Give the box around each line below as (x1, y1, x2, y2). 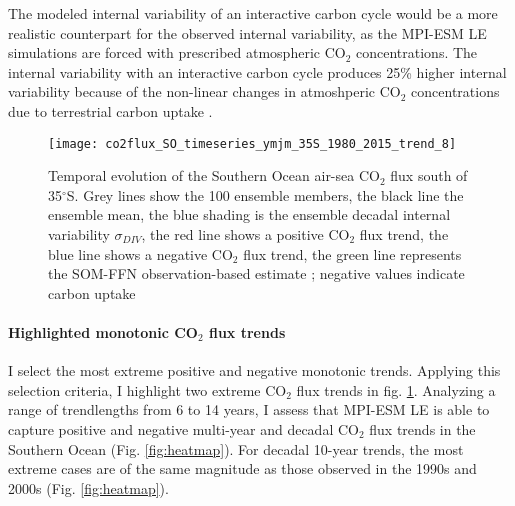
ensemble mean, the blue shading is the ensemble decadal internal (48, 204, 451, 225)
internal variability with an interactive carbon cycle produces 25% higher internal (8, 61, 507, 82)
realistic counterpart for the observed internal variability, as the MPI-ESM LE (8, 22, 487, 43)
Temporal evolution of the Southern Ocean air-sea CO (48, 165, 380, 186)
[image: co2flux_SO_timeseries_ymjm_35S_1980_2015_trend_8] (48, 136, 457, 151)
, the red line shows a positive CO (141, 224, 350, 244)
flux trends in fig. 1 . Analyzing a (296, 379, 496, 400)
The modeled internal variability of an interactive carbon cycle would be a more (8, 3, 498, 23)
